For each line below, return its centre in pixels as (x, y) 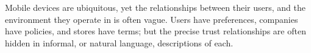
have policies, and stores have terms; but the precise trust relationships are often (155, 31)
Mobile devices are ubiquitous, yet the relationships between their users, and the (155, 7)
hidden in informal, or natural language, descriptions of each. (119, 42)
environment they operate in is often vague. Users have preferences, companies (152, 19)
